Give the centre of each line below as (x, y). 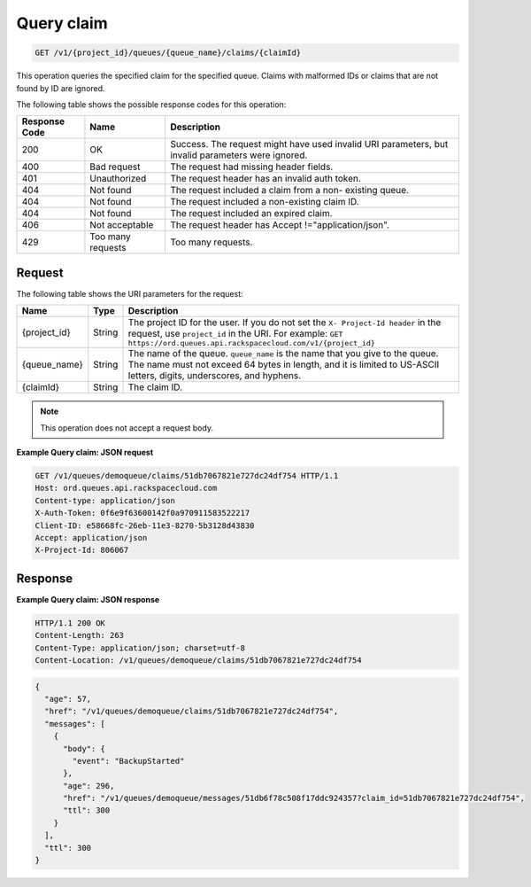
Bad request (115, 167)
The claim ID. (155, 387)
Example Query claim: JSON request (85, 452)
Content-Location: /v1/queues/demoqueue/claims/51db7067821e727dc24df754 (198, 660)
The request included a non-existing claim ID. (264, 202)
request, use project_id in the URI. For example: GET (235, 334)
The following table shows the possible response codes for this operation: (151, 104)
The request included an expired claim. (251, 214)
